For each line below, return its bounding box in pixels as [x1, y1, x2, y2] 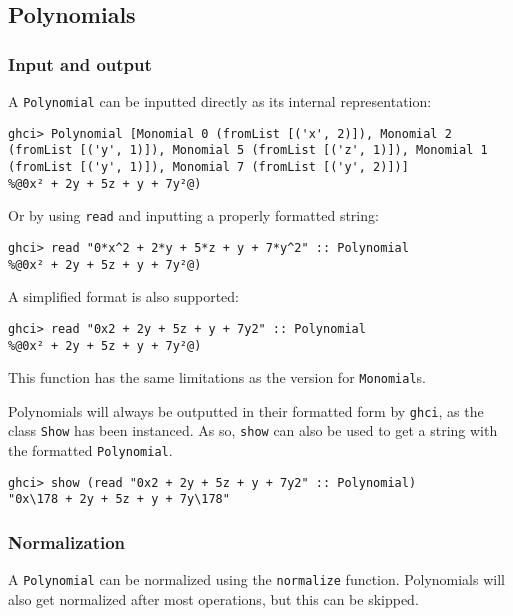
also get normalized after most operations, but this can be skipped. [8, 588, 419, 609]
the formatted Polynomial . [8, 440, 173, 461]
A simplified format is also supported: [8, 286, 240, 307]
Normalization [8, 530, 126, 555]
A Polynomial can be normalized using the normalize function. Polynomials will [8, 569, 505, 590]
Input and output [8, 51, 152, 76]
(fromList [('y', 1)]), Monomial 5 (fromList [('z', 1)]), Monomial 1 [8, 143, 488, 158]
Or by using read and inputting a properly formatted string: [8, 205, 379, 226]
